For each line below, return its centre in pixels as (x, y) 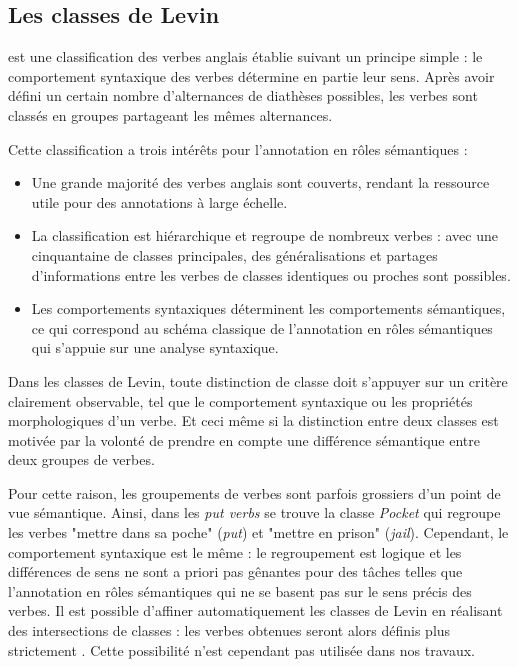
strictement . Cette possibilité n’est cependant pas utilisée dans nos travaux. (241, 649)
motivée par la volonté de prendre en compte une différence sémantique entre (244, 439)
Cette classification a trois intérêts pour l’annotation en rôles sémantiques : (238, 148)
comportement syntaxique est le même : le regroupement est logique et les (235, 551)
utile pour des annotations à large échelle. (159, 201)
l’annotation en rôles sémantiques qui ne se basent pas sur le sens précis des (240, 590)
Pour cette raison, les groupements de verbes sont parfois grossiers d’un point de (254, 492)
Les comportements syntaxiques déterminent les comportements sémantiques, (268, 308)
